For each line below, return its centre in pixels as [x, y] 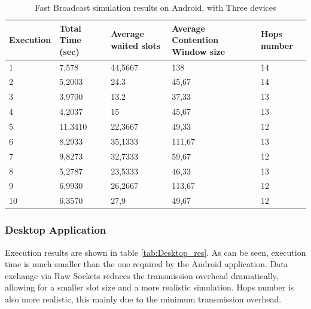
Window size [199, 51]
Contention [195, 40]
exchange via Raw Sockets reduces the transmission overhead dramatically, [142, 275]
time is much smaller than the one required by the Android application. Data [147, 264]
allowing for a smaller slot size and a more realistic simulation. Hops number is [150, 287]
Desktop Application [56, 230]
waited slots [136, 45]
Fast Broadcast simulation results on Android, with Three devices [155, 7]
